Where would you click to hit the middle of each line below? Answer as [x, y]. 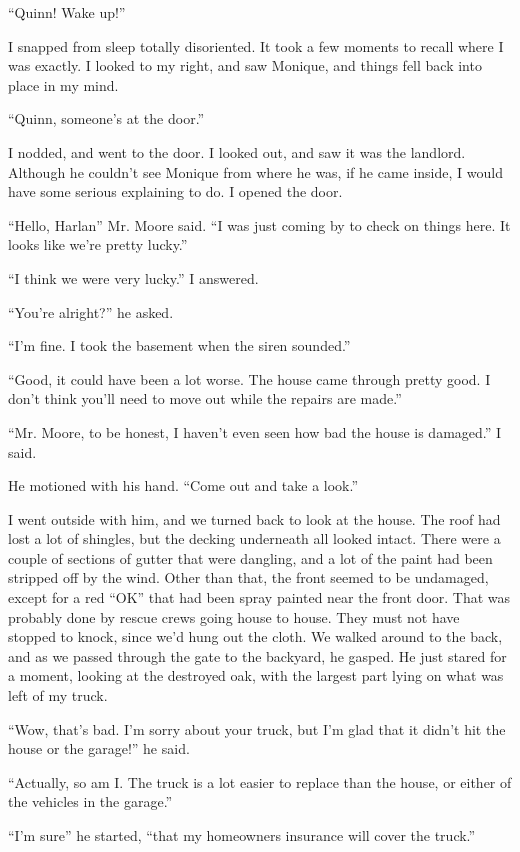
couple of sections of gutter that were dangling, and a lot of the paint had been [250, 557]
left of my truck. [58, 695]
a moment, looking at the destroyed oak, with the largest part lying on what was [256, 675]
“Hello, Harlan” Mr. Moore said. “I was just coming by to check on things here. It [259, 224]
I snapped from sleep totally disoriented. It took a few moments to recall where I [256, 45]
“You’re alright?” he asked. [91, 311]
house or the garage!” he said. [99, 748]
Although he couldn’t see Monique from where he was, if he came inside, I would [255, 171]
